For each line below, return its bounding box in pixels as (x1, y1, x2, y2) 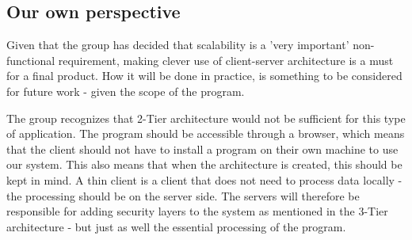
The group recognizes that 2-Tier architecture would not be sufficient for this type (6, 109, 406, 126)
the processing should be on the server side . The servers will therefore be (6, 187, 360, 204)
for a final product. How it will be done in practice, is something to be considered (6, 67, 402, 84)
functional (6, 51, 55, 68)
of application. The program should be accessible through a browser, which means (6, 125, 405, 142)
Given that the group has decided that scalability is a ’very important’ (6, 36, 349, 53)
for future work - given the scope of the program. (6, 82, 245, 99)
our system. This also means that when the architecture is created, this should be (6, 156, 402, 173)
